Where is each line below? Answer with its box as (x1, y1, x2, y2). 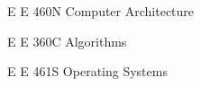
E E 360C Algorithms (7, 31, 127, 50)
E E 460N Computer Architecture (7, 2, 195, 20)
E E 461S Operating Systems (7, 62, 168, 81)
